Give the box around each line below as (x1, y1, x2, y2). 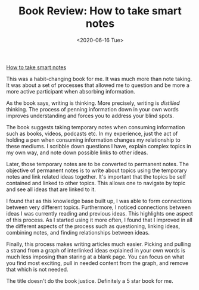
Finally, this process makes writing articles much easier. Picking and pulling (6, 240, 191, 248)
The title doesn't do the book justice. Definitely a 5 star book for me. (6, 277, 174, 284)
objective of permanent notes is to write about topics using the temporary (6, 167, 188, 174)
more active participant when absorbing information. (6, 88, 135, 95)
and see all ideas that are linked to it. (6, 186, 97, 193)
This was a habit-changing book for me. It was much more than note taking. (6, 75, 192, 82)
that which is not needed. (6, 266, 69, 273)
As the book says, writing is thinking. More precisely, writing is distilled (6, 99, 180, 107)
